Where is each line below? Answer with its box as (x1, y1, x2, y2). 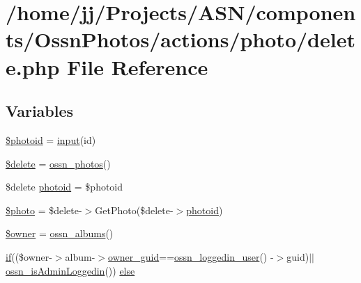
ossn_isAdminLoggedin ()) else (6, 263, 135, 277)
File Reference (67, 52, 208, 81)
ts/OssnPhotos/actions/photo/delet (6, 25, 355, 54)
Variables (6, 100, 74, 122)
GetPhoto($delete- (95, 202, 174, 217)
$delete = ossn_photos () (6, 156, 111, 170)
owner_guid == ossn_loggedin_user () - (108, 249, 274, 264)
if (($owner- (6, 249, 52, 264)
